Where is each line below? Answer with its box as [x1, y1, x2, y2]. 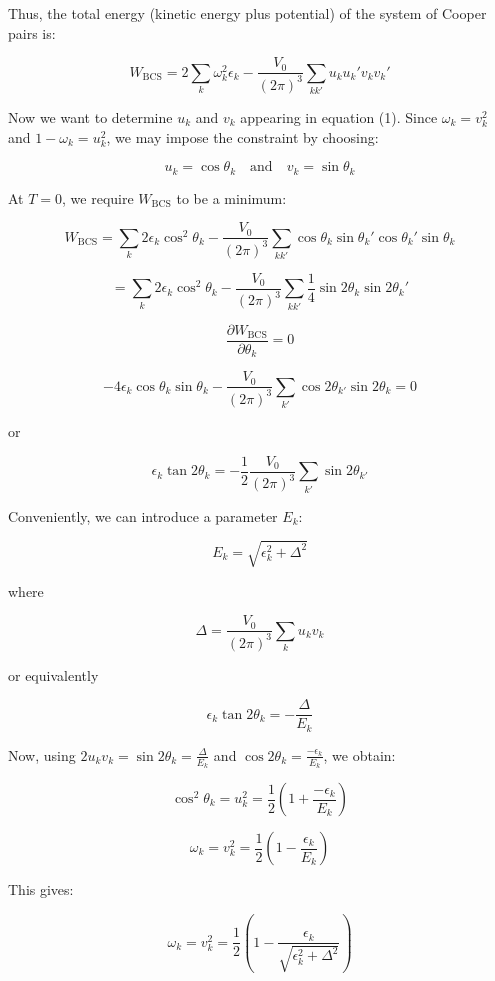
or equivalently [8, 664, 99, 685]
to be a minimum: [176, 187, 287, 208]
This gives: [8, 879, 74, 899]
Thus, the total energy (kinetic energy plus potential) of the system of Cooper [8, 3, 487, 23]
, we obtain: [323, 744, 396, 765]
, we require [62, 187, 134, 208]
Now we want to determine [8, 106, 173, 127]
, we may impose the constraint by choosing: [106, 126, 379, 147]
